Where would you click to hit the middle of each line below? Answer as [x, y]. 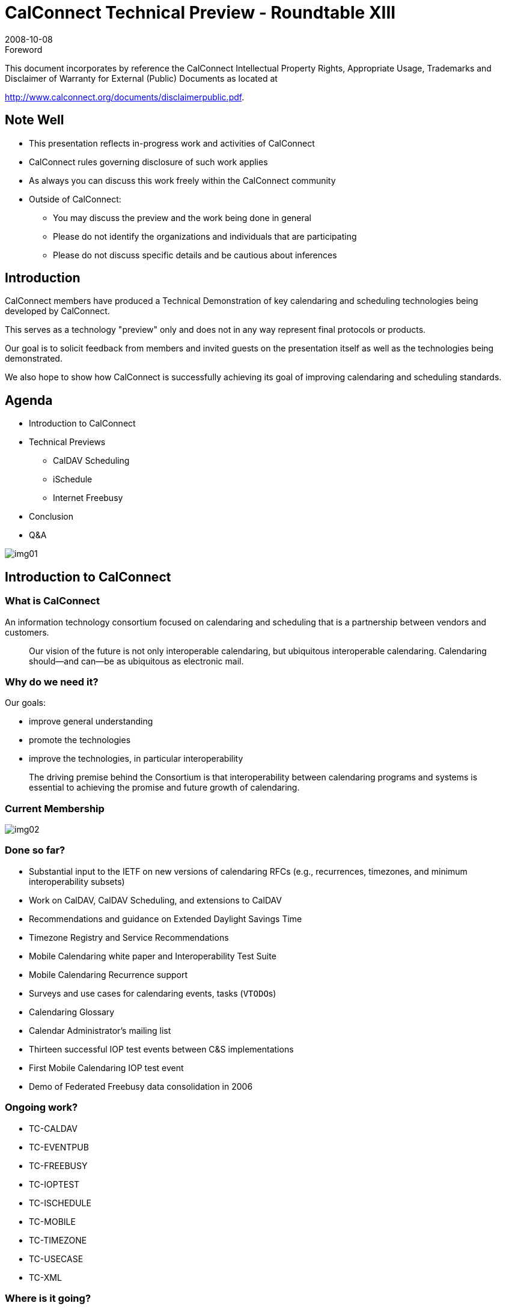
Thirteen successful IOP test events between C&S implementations [161, 1049]
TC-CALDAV [53, 1128]
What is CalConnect [52, 601]
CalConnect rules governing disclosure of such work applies [148, 162]
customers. [27, 632]
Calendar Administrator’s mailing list [100, 1030]
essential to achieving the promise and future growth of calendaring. [164, 788]
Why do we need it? [52, 682]
